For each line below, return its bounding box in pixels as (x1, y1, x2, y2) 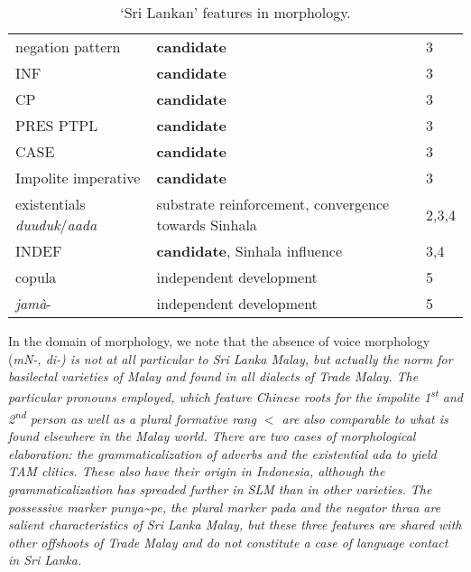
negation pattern (15, 36, 121, 57)
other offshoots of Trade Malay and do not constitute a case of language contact (8, 532, 448, 551)
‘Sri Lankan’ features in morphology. (120, 2, 351, 23)
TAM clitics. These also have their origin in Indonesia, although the (8, 462, 385, 481)
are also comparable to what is (282, 408, 448, 427)
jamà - (15, 293, 51, 314)
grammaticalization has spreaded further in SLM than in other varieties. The (8, 480, 432, 499)
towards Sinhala (156, 214, 257, 235)
